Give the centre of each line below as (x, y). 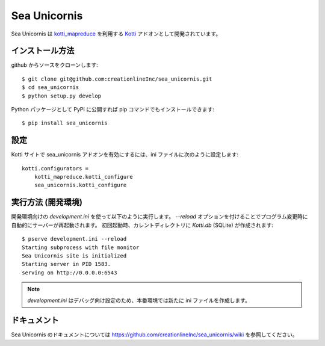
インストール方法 (43, 51)
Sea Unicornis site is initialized (74, 255)
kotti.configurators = (55, 168)
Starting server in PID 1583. (67, 264)
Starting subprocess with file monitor (81, 247)
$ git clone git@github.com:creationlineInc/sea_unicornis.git (117, 79)
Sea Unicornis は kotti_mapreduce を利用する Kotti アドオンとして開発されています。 (116, 34)
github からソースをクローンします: (55, 65)
